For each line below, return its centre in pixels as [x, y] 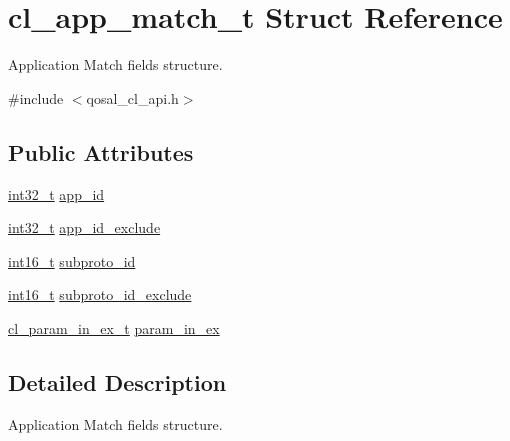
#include [36, 97]
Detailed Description [117, 381]
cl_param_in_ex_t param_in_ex [114, 327]
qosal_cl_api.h [132, 97]
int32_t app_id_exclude [84, 227]
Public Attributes [101, 151]
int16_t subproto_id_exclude [100, 294]
